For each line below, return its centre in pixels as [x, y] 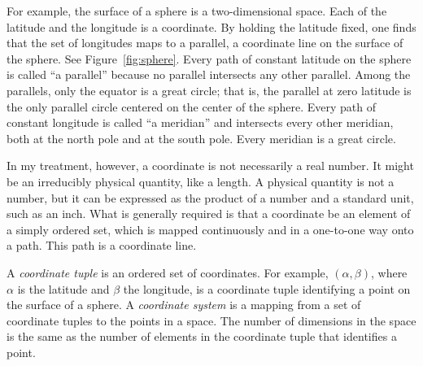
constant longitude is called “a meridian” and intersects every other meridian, [200, 122]
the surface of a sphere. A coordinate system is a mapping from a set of [184, 305]
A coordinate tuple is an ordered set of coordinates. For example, [168, 272]
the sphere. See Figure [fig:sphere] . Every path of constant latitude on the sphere [209, 58]
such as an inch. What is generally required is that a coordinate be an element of [209, 213]
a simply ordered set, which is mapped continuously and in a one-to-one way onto [210, 229]
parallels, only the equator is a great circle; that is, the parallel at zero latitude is [209, 90]
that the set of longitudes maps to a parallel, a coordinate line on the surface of [205, 43]
